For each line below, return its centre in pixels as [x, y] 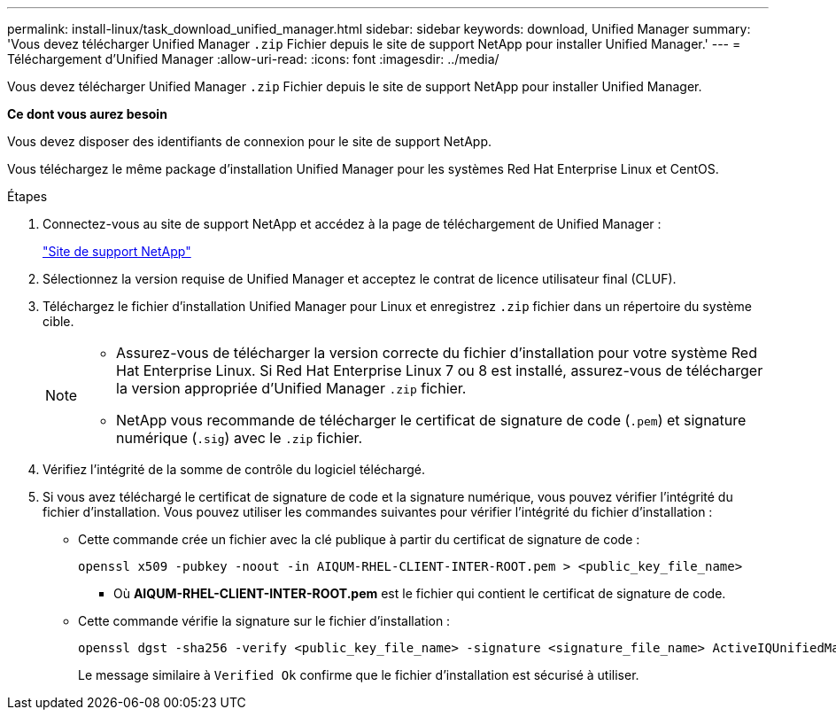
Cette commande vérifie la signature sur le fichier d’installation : [264, 621]
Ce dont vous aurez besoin [87, 114]
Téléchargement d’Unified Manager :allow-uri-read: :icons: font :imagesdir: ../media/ [253, 59]
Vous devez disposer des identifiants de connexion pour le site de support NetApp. [249, 141]
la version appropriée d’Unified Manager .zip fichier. [291, 388]
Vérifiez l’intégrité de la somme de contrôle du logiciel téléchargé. [234, 469]
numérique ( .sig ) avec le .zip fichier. [240, 438]
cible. [58, 321]
